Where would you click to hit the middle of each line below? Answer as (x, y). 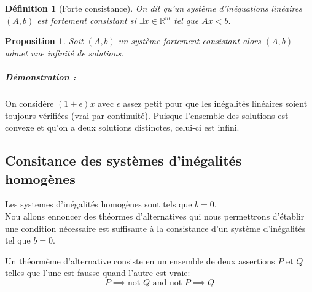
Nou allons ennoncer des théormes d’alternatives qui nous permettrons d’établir (155, 216)
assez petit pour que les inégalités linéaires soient (215, 103)
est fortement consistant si (87, 20)
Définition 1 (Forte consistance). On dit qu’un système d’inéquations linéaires (154, 8)
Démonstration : (41, 76)
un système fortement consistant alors (189, 41)
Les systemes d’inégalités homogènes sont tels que (99, 204)
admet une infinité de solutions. (64, 52)
